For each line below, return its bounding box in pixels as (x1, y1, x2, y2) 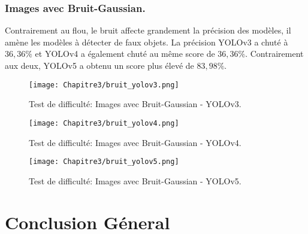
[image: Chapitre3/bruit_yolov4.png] (29, 118, 179, 127)
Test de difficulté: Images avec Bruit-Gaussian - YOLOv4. (29, 136, 241, 148)
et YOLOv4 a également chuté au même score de (35, 47, 215, 60)
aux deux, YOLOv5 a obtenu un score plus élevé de (5, 59, 194, 71)
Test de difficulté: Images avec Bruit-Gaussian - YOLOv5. (29, 174, 241, 187)
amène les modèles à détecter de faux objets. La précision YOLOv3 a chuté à (5, 35, 288, 48)
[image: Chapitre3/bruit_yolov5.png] (29, 157, 179, 166)
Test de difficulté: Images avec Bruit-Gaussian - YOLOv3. (29, 98, 241, 110)
